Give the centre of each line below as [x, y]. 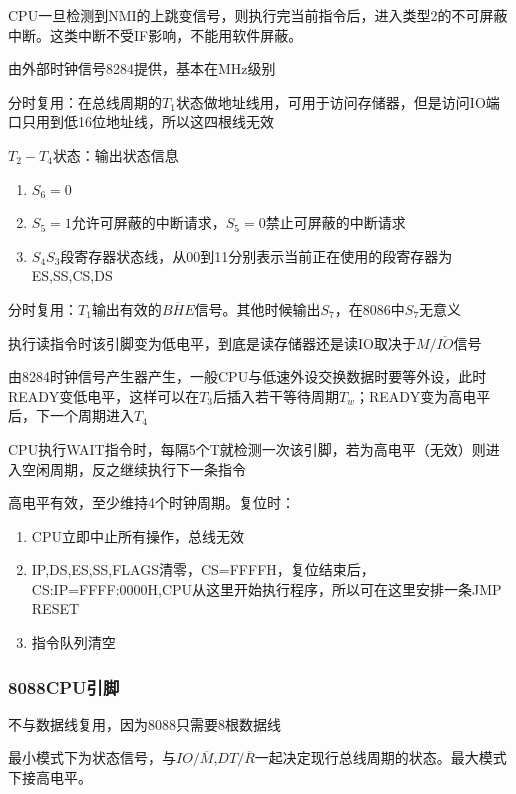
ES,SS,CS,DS [72, 275]
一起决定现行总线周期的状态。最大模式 [380, 757]
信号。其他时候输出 [257, 308]
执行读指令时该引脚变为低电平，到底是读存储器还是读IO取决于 [212, 342]
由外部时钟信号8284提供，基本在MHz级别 [142, 68]
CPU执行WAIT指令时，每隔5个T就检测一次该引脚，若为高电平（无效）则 [247, 448]
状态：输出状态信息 [115, 154]
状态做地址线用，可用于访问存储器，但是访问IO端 [337, 101]
